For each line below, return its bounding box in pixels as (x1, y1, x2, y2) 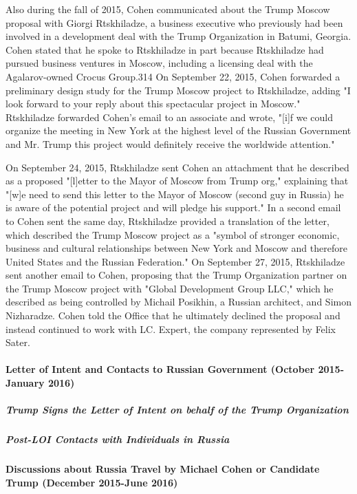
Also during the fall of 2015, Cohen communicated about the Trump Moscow (6, 2, 330, 16)
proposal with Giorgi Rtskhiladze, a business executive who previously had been (6, 15, 343, 30)
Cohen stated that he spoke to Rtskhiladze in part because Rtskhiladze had (6, 42, 324, 56)
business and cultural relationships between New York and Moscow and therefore (6, 241, 347, 255)
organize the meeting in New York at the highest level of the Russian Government (6, 123, 351, 138)
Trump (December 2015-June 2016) (6, 475, 178, 489)
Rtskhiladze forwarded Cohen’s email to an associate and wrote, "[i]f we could (6, 109, 333, 124)
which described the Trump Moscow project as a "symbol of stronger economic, (6, 227, 340, 241)
